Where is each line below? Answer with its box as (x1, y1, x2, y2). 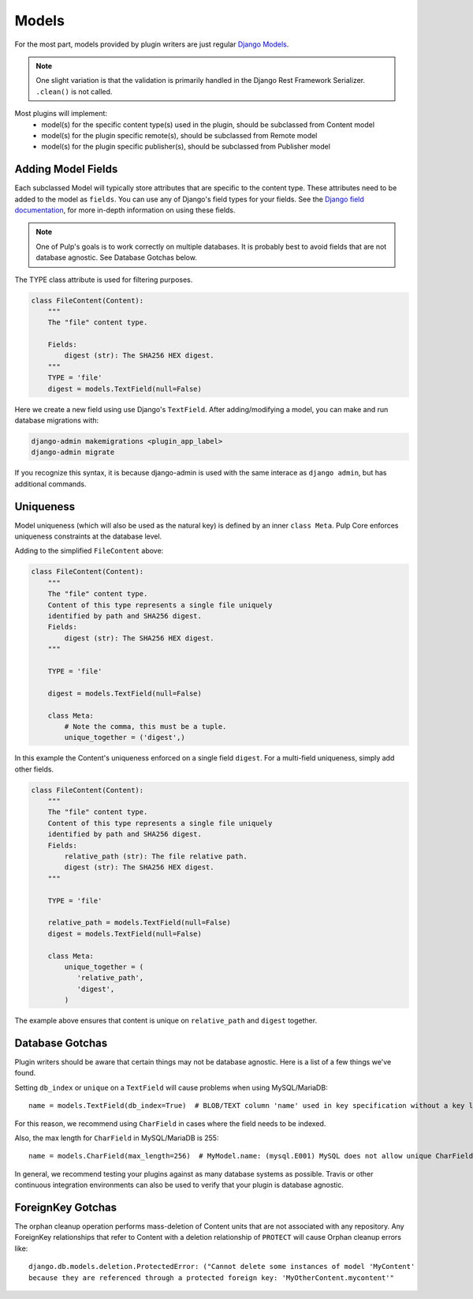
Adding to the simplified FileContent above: (14, 546, 164, 556)
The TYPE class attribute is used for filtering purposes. (14, 275, 193, 284)
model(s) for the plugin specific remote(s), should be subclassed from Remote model (41, 130, 318, 140)
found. (14, 1068, 36, 1078)
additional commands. (14, 479, 87, 489)
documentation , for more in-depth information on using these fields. (14, 205, 236, 215)
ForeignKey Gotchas (14, 1200, 117, 1214)
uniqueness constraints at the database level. (14, 531, 162, 541)
